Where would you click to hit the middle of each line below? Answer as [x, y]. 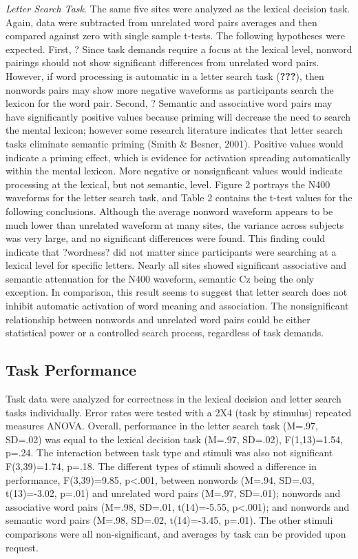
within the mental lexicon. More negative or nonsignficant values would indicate [174, 171]
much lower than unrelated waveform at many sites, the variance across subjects [175, 224]
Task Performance [71, 370]
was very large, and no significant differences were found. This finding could [166, 238]
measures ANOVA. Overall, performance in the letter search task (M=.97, [162, 426]
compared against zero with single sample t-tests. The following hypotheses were [175, 35]
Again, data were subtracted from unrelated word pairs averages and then [161, 22]
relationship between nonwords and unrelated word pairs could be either [158, 319]
